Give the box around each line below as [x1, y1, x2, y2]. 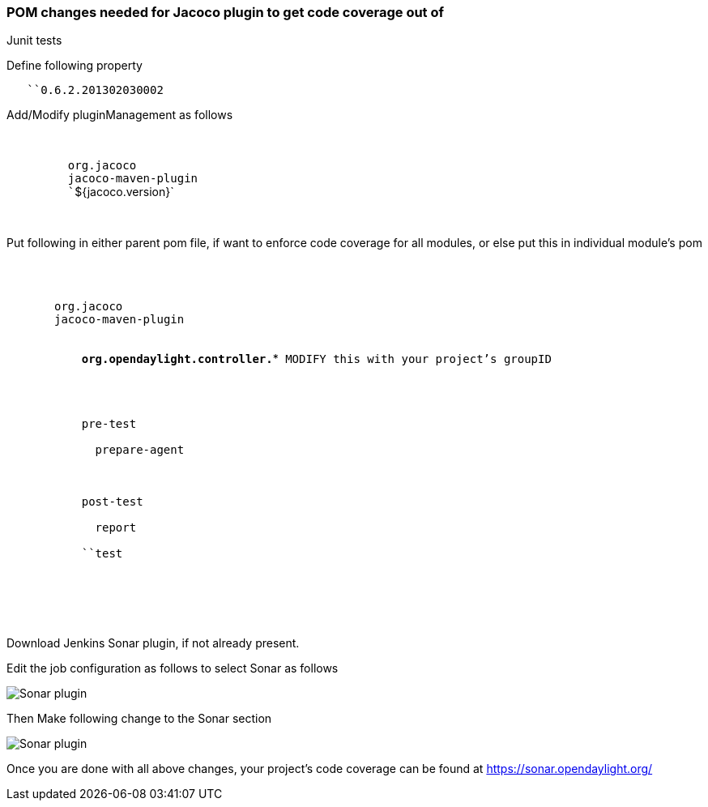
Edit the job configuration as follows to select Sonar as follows [6, 661, 339, 676]
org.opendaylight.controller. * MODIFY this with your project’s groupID [81, 352, 552, 366]
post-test [81, 495, 143, 509]
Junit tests [6, 33, 62, 48]
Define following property [6, 58, 143, 73]
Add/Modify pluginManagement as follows [6, 108, 233, 122]
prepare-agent [95, 443, 185, 457]
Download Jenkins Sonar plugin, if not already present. [6, 636, 300, 651]
